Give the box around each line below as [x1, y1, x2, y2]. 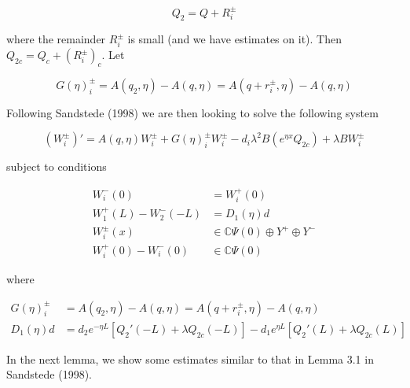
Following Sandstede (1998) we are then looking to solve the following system [6, 104, 379, 120]
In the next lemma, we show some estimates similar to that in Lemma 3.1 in [6, 350, 374, 367]
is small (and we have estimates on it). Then [127, 31, 342, 47]
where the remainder [6, 31, 106, 47]
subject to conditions [6, 158, 107, 175]
